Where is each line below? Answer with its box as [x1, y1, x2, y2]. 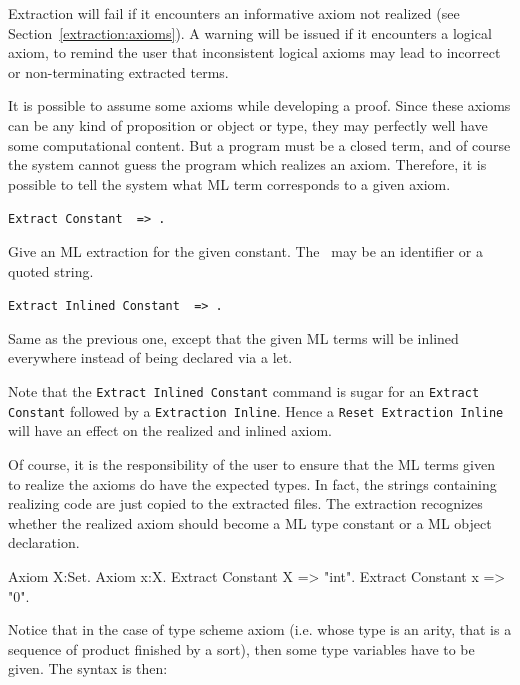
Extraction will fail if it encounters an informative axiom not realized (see [8, 3, 460, 23]
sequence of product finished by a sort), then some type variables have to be [8, 638, 475, 659]
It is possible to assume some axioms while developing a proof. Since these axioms [8, 95, 511, 116]
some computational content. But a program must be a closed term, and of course [8, 134, 511, 155]
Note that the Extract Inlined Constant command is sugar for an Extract [8, 381, 480, 402]
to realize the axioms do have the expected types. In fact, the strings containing [8, 473, 497, 494]
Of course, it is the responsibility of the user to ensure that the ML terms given [8, 453, 496, 474]
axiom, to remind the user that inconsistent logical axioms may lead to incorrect [8, 42, 501, 63]
